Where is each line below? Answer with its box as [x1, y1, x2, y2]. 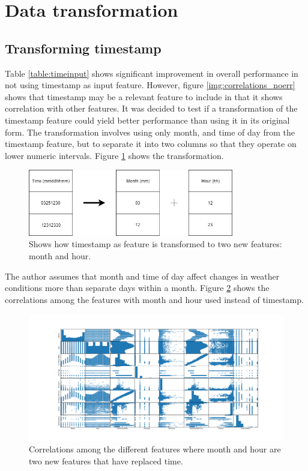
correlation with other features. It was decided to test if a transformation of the [5, 102, 298, 115]
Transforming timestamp [5, 38, 162, 57]
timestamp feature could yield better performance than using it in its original [5, 113, 290, 126]
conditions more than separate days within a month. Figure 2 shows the [5, 281, 270, 294]
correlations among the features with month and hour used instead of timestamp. [5, 293, 304, 305]
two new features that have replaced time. [29, 455, 183, 467]
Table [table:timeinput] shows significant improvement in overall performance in [5, 67, 298, 79]
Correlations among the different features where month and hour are [29, 443, 281, 455]
